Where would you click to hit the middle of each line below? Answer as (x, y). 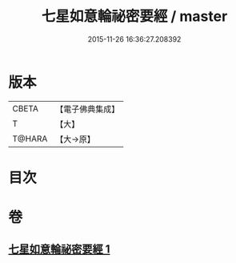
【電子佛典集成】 (88, 109)
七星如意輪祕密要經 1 (59, 249)
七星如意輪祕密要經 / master (134, 16)
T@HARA (30, 139)
